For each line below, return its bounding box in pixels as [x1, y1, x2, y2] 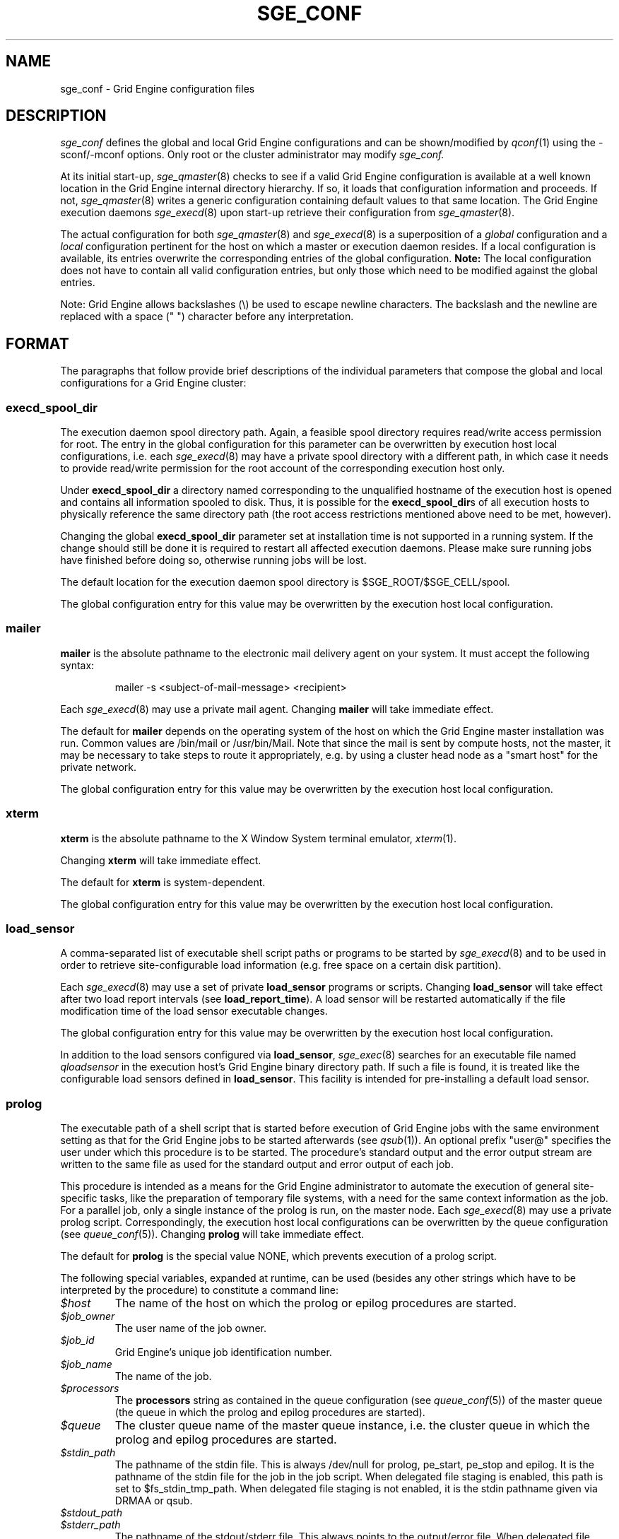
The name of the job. [114, 1370, 212, 1383]
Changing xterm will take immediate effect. [60, 854, 261, 866]
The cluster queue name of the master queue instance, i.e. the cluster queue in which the [114, 1418, 590, 1433]
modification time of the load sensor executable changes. [60, 1005, 328, 1018]
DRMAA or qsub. [114, 1494, 193, 1507]
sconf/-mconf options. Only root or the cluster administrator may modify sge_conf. [60, 148, 444, 161]
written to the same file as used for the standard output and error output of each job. [60, 1158, 454, 1171]
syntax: [60, 659, 95, 671]
